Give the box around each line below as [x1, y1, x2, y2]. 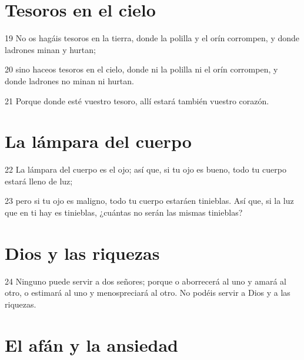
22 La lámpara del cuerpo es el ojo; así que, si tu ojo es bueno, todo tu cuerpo [5, 163, 286, 176]
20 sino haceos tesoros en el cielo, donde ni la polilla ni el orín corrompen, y [5, 63, 278, 75]
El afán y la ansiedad [5, 332, 178, 356]
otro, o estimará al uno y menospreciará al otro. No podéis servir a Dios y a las [5, 286, 290, 299]
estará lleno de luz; [5, 174, 73, 187]
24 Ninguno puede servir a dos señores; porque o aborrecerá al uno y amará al [5, 275, 286, 287]
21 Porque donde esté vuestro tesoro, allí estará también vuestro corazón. [5, 94, 269, 107]
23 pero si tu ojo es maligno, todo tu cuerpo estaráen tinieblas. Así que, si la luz [5, 194, 294, 207]
